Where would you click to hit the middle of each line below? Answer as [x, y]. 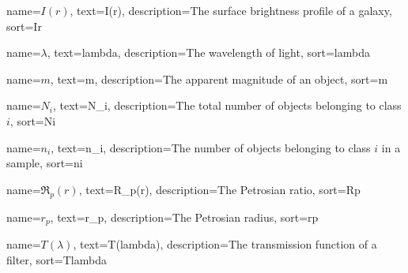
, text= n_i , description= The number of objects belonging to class [211, 147]
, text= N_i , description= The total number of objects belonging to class [227, 105]
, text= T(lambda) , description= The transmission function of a [225, 244]
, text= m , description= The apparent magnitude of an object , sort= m [219, 79]
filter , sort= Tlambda [57, 259]
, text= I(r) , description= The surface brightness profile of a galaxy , [231, 10]
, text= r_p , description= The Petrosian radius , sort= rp [184, 217]
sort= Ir [24, 26]
